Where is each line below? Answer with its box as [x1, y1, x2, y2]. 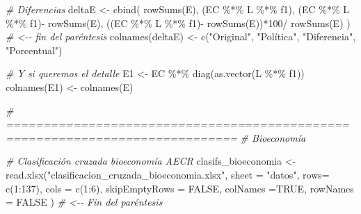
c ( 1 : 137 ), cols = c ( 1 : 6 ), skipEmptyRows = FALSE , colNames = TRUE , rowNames [6, 181, 354, 195]
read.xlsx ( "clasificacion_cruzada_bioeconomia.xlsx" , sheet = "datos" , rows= [6, 167, 330, 181]
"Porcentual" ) [6, 42, 63, 57]
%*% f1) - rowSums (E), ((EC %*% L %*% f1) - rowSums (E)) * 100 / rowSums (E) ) [6, 15, 351, 30]
